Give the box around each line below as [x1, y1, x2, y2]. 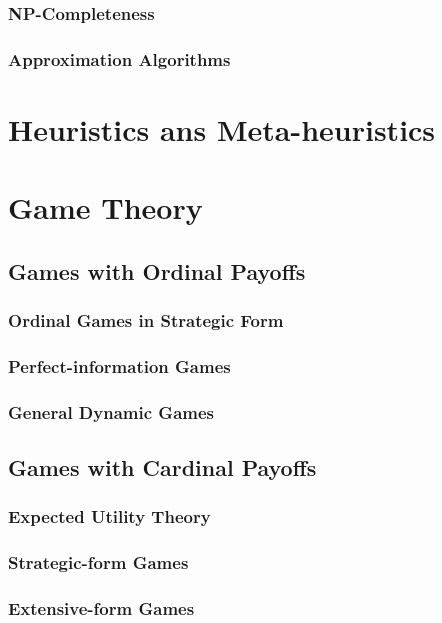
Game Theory [8, 187, 203, 228]
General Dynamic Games [8, 399, 214, 424]
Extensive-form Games [8, 596, 195, 621]
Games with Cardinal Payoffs [8, 452, 317, 483]
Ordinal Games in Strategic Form [8, 308, 284, 333]
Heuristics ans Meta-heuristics [8, 108, 436, 149]
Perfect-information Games [8, 353, 231, 378]
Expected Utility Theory [8, 504, 211, 529]
